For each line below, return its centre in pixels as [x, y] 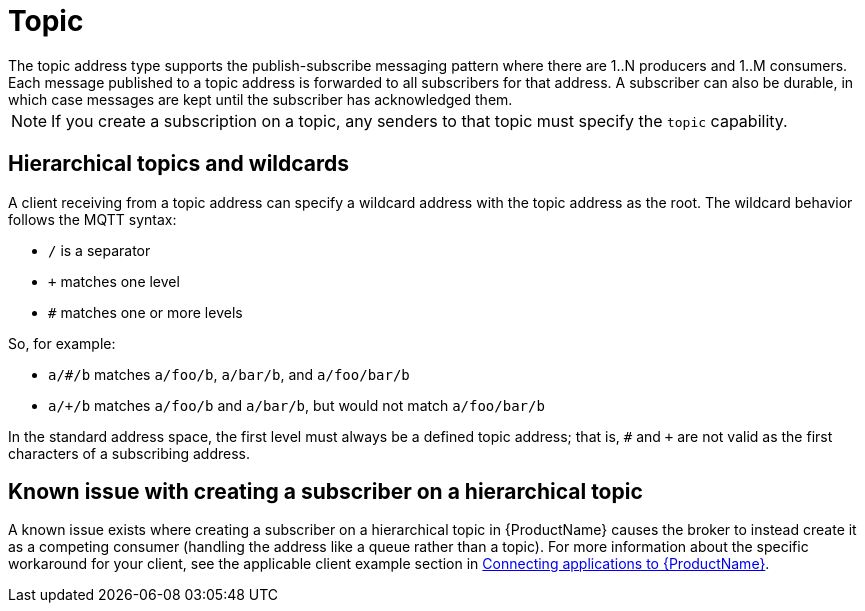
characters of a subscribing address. [129, 453]
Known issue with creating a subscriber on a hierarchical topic [325, 492]
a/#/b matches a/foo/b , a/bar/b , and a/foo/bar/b [229, 374]
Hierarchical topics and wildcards [179, 164]
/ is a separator [99, 250]
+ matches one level [114, 281]
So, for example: [62, 343]
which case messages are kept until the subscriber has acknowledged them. [260, 99]
